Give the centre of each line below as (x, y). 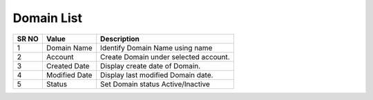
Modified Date (69, 74)
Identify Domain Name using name (156, 48)
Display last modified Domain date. (157, 74)
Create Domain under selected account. (165, 57)
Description (120, 39)
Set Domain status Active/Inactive (155, 84)
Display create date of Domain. (151, 66)
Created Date (68, 66)
